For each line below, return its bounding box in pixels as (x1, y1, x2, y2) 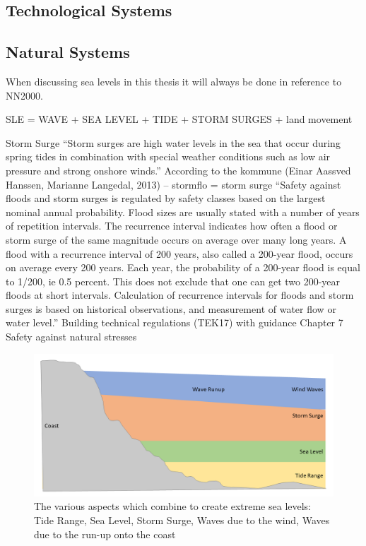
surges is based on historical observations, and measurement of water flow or (6, 301, 336, 316)
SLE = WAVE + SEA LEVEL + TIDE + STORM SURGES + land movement (6, 112, 353, 126)
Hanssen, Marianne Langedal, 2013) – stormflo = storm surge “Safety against (6, 177, 341, 191)
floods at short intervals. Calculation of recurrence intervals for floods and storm (6, 287, 354, 302)
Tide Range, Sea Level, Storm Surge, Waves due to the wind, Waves (34, 512, 330, 527)
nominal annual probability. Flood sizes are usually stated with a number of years (6, 204, 360, 219)
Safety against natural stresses (6, 329, 137, 344)
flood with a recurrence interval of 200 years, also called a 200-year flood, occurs (6, 246, 353, 261)
